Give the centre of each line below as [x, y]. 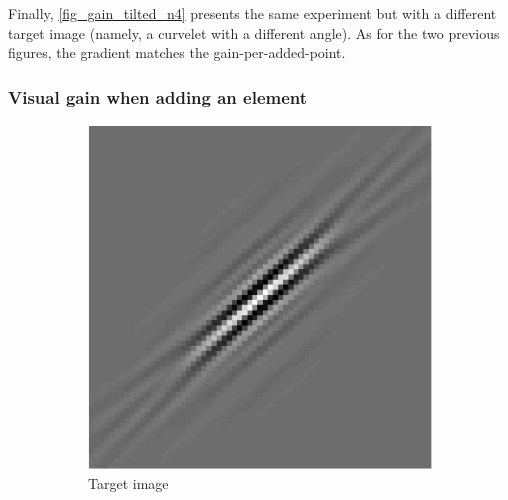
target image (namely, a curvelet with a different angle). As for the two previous [254, 32]
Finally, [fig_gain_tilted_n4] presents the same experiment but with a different [252, 13]
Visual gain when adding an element [158, 96]
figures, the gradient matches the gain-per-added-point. [177, 52]
